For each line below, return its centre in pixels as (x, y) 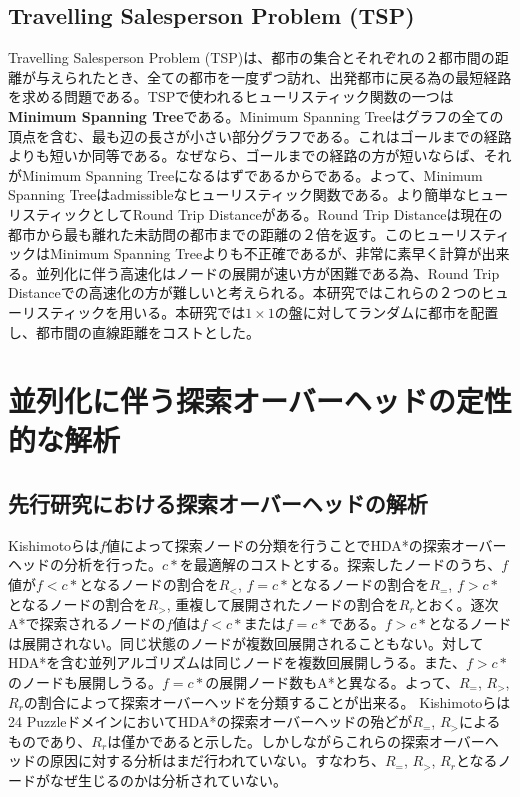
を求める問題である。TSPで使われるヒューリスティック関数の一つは (231, 96)
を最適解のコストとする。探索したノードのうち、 (340, 564)
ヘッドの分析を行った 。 (85, 564)
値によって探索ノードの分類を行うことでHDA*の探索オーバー (306, 544)
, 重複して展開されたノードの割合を (282, 603)
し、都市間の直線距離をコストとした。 (134, 331)
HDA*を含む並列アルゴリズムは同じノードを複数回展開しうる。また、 (237, 662)
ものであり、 (50, 740)
